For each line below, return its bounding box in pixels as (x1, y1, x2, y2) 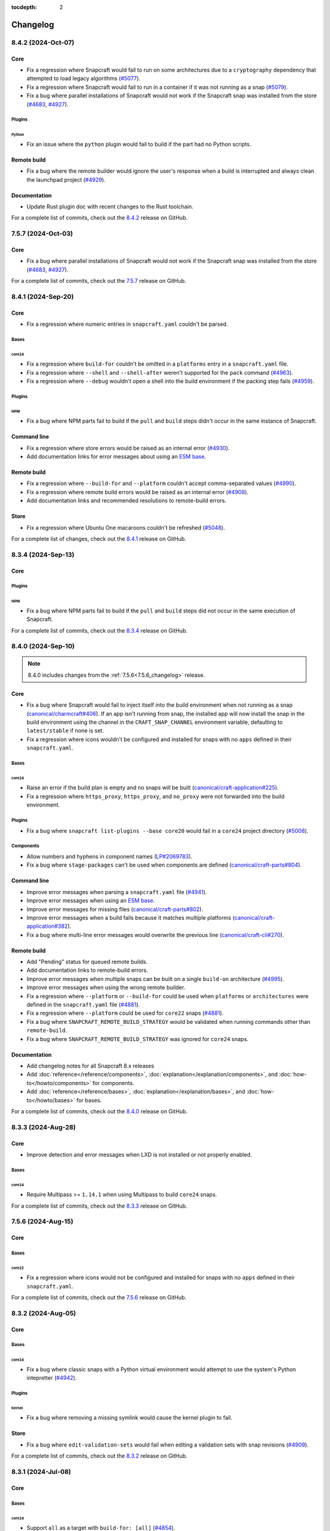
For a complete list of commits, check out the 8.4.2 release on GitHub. (11, 214, 188, 222)
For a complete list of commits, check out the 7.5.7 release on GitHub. (11, 277, 186, 285)
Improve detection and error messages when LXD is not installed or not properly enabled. (26, 1151, 252, 1158)
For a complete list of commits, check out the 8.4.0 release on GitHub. (11, 1107, 188, 1115)
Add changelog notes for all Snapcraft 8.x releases (26, 1062, 155, 1069)
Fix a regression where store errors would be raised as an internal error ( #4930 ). (26, 444, 230, 451)
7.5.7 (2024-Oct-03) (11, 230, 73, 238)
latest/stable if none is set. (26, 727, 104, 734)
